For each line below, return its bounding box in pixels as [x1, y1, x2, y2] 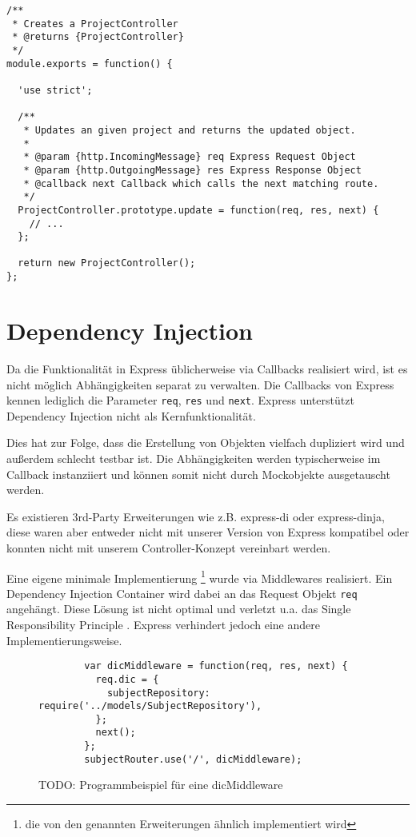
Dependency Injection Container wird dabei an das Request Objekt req [6, 584, 358, 601]
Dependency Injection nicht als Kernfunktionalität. [6, 407, 256, 424]
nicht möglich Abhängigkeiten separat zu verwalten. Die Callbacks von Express [6, 376, 394, 393]
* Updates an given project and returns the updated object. [23, 124, 356, 136]
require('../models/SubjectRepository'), [38, 700, 262, 712]
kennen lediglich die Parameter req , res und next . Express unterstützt [6, 392, 354, 409]
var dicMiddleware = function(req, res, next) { [84, 660, 348, 672]
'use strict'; [18, 84, 93, 96]
